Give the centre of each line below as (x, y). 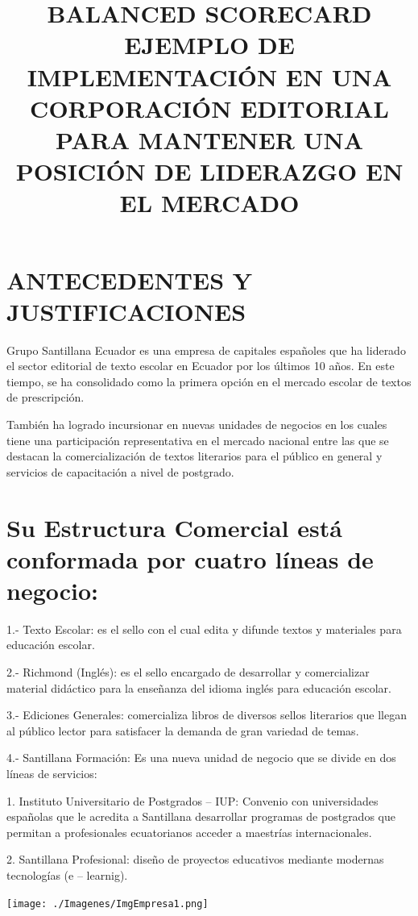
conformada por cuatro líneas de (190, 558)
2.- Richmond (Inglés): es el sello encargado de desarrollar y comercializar (188, 672)
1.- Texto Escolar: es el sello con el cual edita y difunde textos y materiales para (204, 629)
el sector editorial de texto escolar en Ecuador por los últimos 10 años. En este (201, 366)
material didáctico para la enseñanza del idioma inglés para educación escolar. (199, 687)
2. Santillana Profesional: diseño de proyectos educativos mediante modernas (195, 859)
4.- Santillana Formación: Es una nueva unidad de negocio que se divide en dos (201, 758)
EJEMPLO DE (209, 45)
